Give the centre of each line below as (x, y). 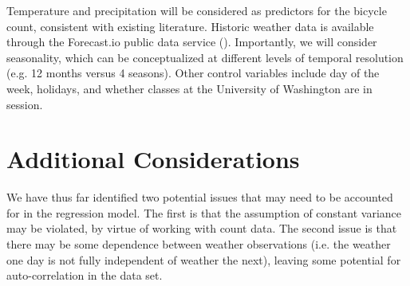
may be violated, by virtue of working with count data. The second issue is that (202, 228)
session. (25, 104)
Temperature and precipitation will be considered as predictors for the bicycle (197, 10)
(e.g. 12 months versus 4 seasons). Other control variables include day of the (193, 73)
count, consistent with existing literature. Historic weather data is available (190, 26)
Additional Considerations (153, 159)
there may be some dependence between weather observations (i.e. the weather (199, 244)
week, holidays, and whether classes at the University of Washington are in (189, 88)
